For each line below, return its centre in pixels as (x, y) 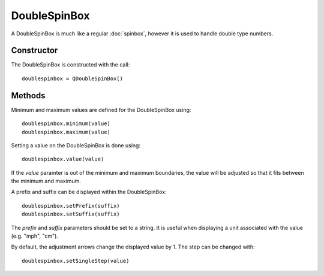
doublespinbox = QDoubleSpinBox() (72, 78)
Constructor (34, 51)
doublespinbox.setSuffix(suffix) (71, 214)
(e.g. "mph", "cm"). (34, 236)
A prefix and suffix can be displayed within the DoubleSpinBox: (89, 192)
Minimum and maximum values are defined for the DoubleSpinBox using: (101, 110)
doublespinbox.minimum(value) (66, 124)
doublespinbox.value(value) (63, 159)
